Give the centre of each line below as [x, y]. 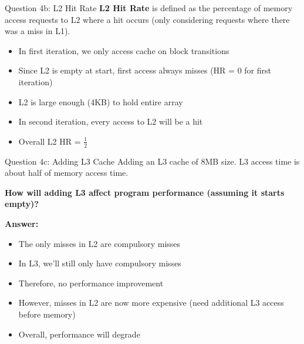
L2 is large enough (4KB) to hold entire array [101, 101]
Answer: [22, 223]
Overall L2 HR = [50, 141]
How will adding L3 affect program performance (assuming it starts [145, 192]
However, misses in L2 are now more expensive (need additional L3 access [151, 303]
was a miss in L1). [38, 31]
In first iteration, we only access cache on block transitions [124, 50]
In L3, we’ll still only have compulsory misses [100, 263]
